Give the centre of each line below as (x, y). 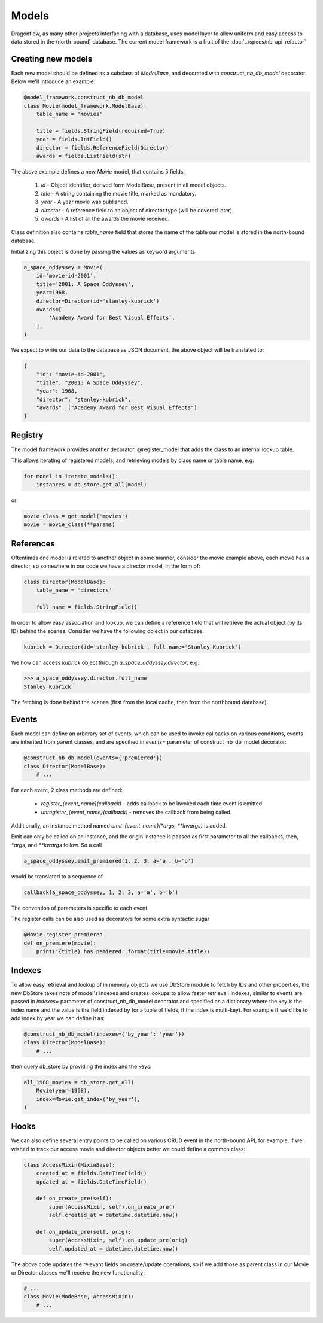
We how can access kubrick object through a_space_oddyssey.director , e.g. (105, 662)
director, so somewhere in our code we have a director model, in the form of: (106, 566)
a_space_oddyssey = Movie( (63, 267)
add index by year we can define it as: (58, 1018)
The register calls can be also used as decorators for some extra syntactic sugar (110, 919)
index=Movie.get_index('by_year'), (88, 1099)
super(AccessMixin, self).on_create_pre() (112, 1207)
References (33, 544)
